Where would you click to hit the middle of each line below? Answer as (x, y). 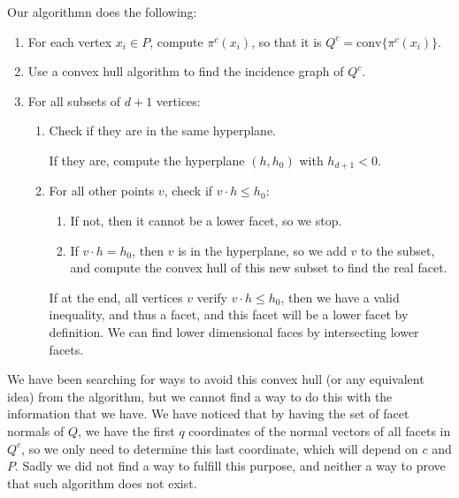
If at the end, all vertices (116, 297)
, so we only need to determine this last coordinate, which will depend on (220, 448)
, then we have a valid (340, 297)
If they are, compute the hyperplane (147, 160)
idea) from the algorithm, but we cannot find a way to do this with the (200, 396)
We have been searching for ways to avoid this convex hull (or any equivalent (216, 379)
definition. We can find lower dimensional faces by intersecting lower (234, 331)
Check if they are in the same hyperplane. (163, 130)
